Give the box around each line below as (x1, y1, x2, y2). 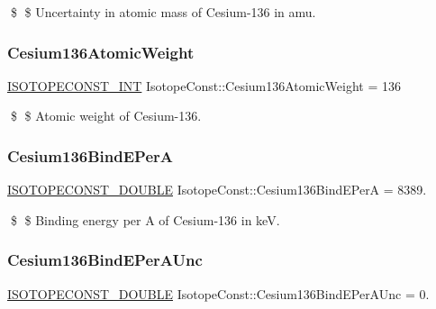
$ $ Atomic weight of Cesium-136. (10, 106, 202, 125)
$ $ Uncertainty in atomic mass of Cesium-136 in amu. (10, 3, 316, 21)
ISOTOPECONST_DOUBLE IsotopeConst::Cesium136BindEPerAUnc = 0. (7, 284, 430, 303)
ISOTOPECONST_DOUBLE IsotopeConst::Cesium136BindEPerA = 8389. (7, 180, 427, 199)
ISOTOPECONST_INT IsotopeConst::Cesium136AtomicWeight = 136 (7, 76, 401, 95)
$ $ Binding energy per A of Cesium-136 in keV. (10, 210, 280, 229)
